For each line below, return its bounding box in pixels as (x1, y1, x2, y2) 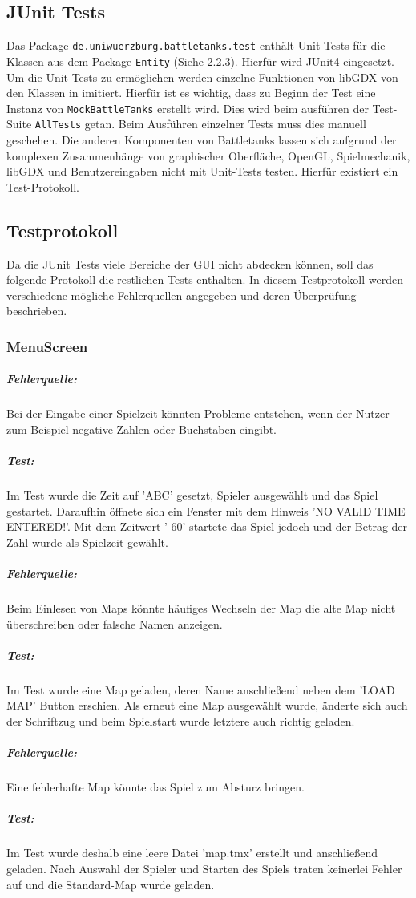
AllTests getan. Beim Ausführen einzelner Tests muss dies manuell (34, 115, 366, 132)
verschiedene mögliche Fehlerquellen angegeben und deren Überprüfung (6, 286, 357, 303)
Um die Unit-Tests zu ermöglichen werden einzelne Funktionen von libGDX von (6, 68, 398, 85)
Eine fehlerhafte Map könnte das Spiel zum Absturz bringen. (6, 779, 305, 795)
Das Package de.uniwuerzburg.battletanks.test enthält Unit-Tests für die (6, 37, 386, 54)
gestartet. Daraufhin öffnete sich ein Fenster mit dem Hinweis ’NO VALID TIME (6, 502, 406, 519)
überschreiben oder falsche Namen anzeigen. (6, 615, 223, 632)
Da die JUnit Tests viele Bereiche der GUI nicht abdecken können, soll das (6, 255, 374, 272)
